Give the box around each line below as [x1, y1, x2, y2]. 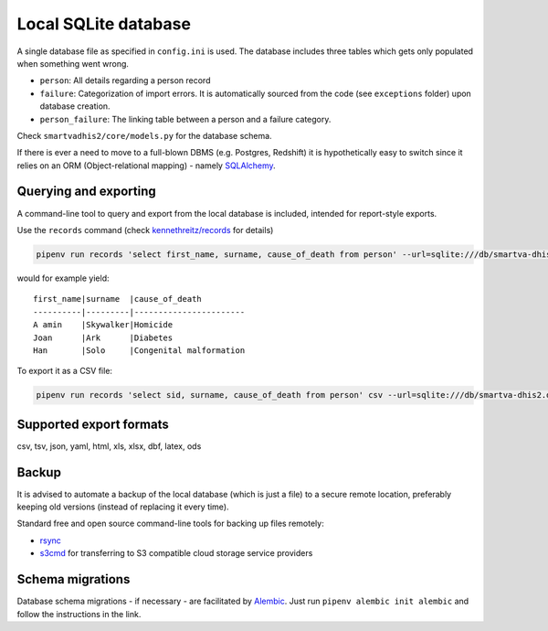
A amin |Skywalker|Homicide [33, 320, 174, 330]
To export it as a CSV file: [16, 366, 113, 377]
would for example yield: [16, 273, 110, 283]
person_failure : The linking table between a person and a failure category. [39, 113, 332, 124]
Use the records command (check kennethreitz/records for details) [16, 224, 274, 235]
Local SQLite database [16, 14, 192, 34]
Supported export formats [16, 416, 169, 432]
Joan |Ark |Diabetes [33, 332, 174, 343]
